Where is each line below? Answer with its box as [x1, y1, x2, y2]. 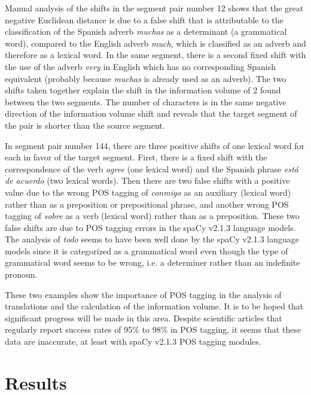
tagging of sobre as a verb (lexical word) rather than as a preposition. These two [5, 209, 300, 222]
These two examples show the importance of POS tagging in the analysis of [5, 288, 282, 300]
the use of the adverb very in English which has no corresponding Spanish [5, 60, 276, 72]
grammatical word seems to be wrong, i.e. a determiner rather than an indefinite [5, 256, 300, 269]
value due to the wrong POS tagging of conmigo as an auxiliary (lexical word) [5, 186, 291, 198]
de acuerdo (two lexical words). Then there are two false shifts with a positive [5, 174, 290, 187]
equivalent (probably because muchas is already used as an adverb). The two [5, 72, 286, 84]
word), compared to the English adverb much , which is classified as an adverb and [5, 37, 306, 49]
